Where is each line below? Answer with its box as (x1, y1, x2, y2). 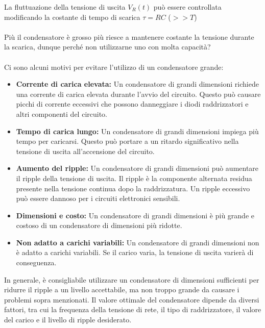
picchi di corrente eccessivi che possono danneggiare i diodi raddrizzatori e (16, 98, 249, 109)
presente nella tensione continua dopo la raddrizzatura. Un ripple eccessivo (16, 183, 250, 193)
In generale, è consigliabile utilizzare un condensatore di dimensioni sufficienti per (4, 274, 259, 285)
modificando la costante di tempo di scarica (4, 11, 140, 22)
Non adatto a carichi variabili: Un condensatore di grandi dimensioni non (16, 237, 259, 247)
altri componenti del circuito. (16, 108, 108, 119)
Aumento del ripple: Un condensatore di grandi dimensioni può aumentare (16, 163, 259, 173)
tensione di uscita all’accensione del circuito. (16, 145, 155, 156)
